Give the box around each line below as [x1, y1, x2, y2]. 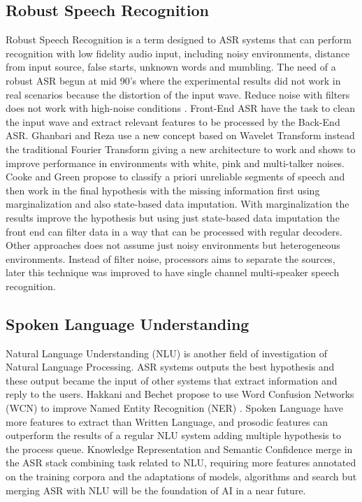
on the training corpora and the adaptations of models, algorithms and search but [6, 469, 357, 484]
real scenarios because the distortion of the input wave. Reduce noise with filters [6, 87, 350, 101]
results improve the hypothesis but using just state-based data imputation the [6, 210, 340, 224]
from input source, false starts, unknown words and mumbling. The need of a [6, 59, 336, 74]
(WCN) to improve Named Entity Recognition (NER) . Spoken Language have [6, 401, 343, 415]
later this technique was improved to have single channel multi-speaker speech [6, 265, 340, 280]
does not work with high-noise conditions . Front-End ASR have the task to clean [6, 101, 355, 115]
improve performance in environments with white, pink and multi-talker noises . [6, 155, 345, 170]
